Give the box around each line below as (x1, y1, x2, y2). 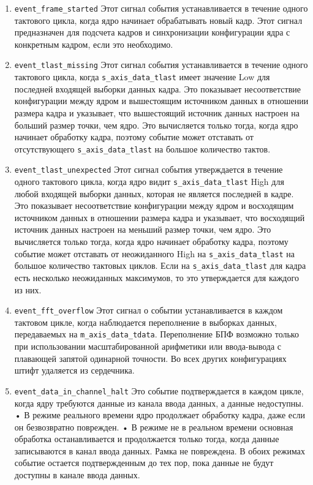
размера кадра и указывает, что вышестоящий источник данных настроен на (14, 106, 300, 119)
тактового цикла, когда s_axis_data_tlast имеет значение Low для (14, 70, 270, 83)
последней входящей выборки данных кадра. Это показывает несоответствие (14, 82, 301, 95)
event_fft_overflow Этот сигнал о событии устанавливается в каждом (14, 304, 283, 317)
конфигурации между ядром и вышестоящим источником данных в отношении (14, 94, 309, 107)
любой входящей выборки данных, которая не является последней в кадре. (14, 187, 294, 200)
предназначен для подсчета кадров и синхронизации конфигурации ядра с (14, 26, 290, 39)
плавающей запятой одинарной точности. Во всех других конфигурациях (14, 352, 287, 364)
